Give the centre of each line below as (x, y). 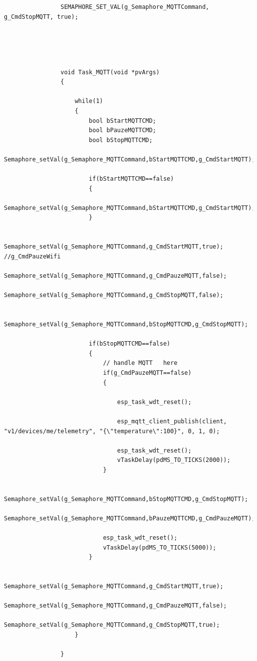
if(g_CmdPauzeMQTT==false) (147, 373)
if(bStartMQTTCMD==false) (131, 179)
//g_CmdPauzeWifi (32, 256)
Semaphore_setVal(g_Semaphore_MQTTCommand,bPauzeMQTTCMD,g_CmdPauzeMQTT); (130, 518)
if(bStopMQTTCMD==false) (129, 344)
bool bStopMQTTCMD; (121, 140)
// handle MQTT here (140, 363)
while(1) (89, 101)
